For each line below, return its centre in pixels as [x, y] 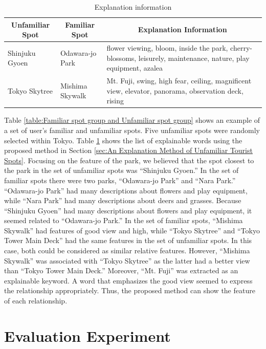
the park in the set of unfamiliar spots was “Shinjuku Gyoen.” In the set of [121, 170]
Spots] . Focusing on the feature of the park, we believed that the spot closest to [129, 160]
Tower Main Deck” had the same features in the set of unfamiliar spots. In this [128, 240]
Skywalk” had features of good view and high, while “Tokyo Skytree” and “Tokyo [132, 230]
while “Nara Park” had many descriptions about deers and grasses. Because [123, 200]
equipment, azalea [135, 68]
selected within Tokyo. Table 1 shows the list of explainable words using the [123, 140]
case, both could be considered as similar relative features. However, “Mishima [127, 250]
